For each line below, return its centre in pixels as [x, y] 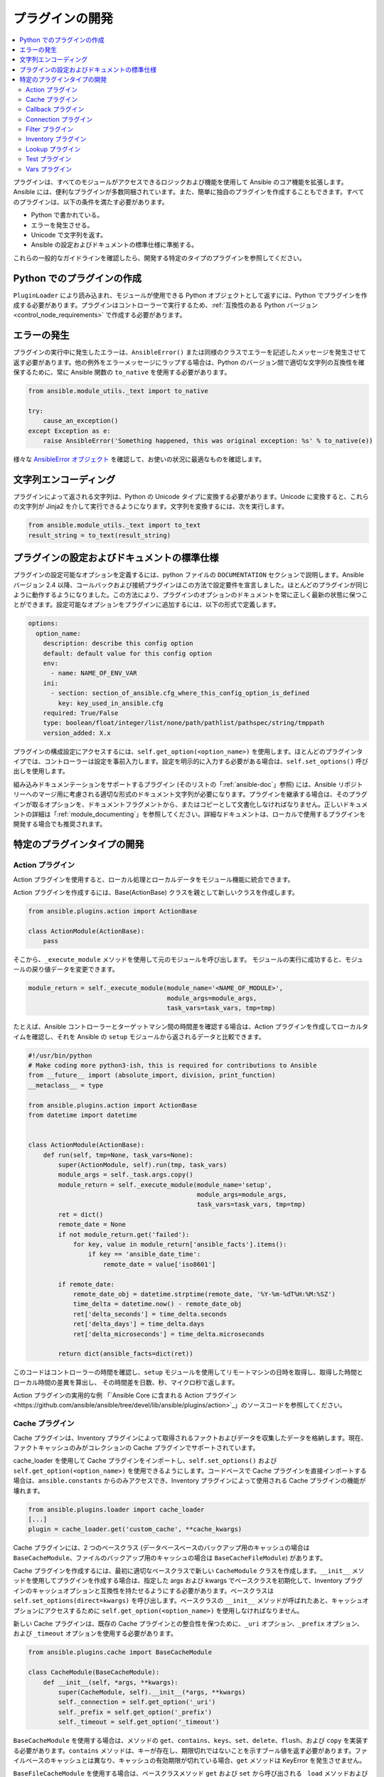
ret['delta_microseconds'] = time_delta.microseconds [169, 1334]
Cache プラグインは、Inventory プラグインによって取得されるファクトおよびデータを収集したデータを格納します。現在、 [190, 1438]
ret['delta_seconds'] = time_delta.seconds [150, 1314]
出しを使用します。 [41, 771]
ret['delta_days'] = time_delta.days [139, 1324]
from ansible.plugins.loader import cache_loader [116, 1509]
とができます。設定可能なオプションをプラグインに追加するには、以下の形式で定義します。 [146, 605]
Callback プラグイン [55, 109]
